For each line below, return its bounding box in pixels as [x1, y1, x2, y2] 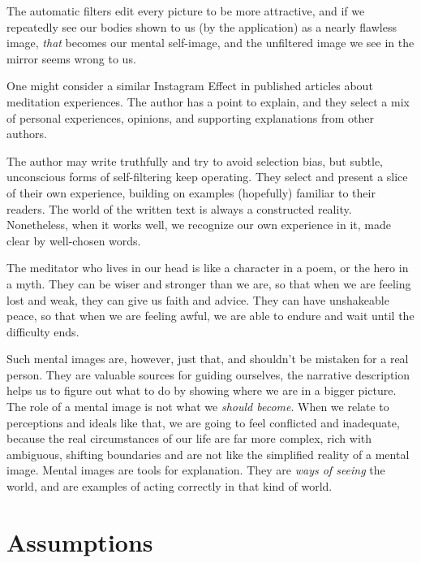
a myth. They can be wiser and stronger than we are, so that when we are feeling [6, 275, 411, 292]
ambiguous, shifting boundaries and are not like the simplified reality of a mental [6, 445, 410, 462]
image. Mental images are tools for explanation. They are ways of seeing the [6, 461, 385, 479]
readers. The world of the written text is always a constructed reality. [6, 200, 352, 217]
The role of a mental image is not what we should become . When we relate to [6, 398, 389, 415]
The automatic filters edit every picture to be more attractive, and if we [6, 2, 365, 19]
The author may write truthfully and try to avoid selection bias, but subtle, [6, 152, 383, 169]
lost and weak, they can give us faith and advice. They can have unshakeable [6, 291, 389, 308]
